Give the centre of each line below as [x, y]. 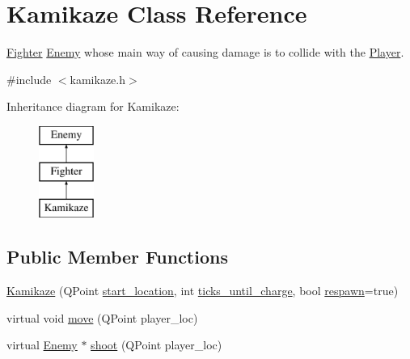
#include [29, 79]
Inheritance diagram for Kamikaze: [93, 106]
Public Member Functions [117, 257]
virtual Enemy [42, 345]
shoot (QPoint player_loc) [156, 345]
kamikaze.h [98, 79]
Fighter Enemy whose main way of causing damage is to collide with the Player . [205, 52]
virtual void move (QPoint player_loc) [102, 317]
